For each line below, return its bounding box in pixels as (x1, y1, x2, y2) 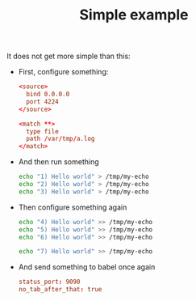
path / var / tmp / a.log (26, 135, 95, 143)
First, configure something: (18, 67, 109, 77)
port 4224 (26, 97, 59, 106)
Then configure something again (18, 202, 127, 212)
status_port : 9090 (18, 278, 81, 286)
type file (26, 127, 59, 135)
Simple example (78, 6, 190, 24)
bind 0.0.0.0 (26, 91, 70, 99)
